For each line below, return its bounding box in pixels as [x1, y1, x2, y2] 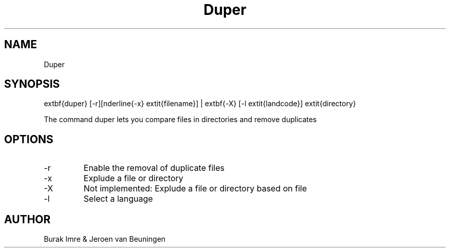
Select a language [83, 193, 153, 204]
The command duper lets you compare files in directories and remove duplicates [44, 115, 317, 124]
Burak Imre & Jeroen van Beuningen [44, 235, 166, 244]
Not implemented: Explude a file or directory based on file [83, 183, 307, 194]
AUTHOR [4, 212, 51, 226]
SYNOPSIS [4, 77, 60, 91]
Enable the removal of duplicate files [83, 163, 224, 173]
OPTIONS [4, 132, 53, 146]
